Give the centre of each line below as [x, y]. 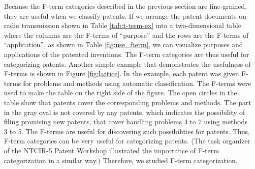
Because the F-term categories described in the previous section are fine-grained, [126, 6]
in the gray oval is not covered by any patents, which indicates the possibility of [125, 112]
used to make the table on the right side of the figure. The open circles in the [121, 93]
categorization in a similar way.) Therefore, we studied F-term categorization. [121, 160]
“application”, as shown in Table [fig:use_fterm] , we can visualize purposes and [124, 44]
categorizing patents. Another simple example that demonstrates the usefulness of [127, 64]
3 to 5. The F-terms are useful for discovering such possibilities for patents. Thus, [127, 131]
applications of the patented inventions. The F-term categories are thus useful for [127, 54]
